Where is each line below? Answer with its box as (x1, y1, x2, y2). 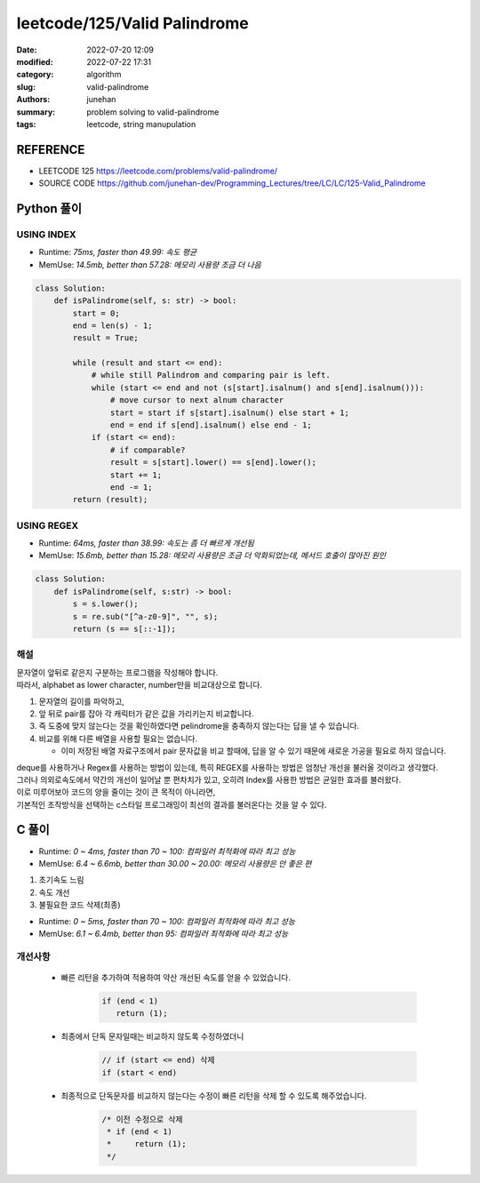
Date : (16, 44, 37, 55)
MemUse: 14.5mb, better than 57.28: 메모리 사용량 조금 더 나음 (38, 259, 261, 270)
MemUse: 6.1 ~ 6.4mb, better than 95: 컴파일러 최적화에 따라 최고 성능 (38, 928, 289, 939)
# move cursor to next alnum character (109, 396, 284, 405)
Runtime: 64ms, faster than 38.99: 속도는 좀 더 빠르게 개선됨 (38, 538, 255, 548)
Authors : (16, 94, 51, 105)
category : (16, 69, 54, 80)
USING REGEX (16, 519, 79, 532)
